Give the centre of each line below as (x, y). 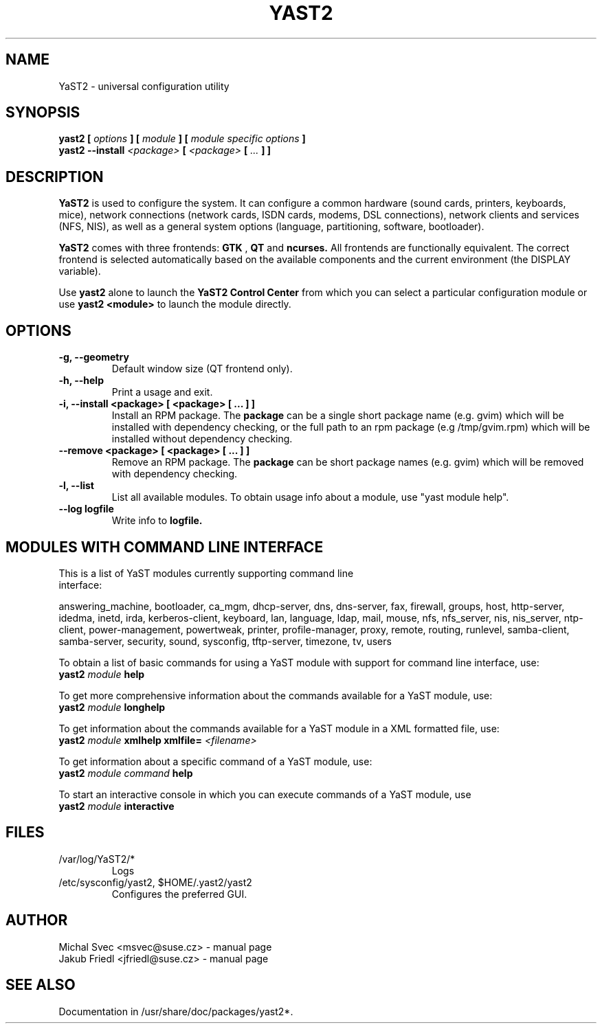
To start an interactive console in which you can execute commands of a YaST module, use (265, 794)
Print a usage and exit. (162, 392)
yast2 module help (102, 674)
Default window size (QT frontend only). (202, 369)
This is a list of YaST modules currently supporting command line (206, 573)
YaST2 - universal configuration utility (144, 86)
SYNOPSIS (43, 113)
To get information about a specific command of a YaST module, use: (215, 761)
